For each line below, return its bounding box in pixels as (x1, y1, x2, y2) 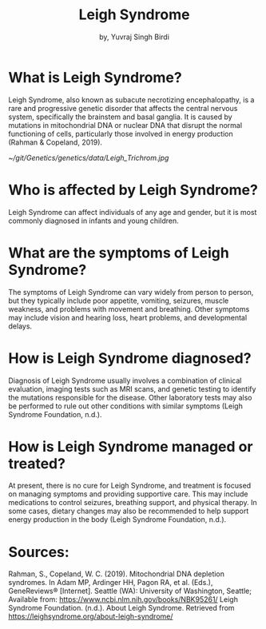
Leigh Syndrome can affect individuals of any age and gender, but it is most (8, 207, 257, 217)
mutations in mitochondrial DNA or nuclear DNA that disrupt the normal (8, 120, 242, 129)
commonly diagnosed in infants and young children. (8, 216, 179, 225)
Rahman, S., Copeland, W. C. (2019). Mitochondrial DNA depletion (8, 569, 225, 579)
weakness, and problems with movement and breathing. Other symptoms (8, 304, 250, 313)
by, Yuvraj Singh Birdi (98, 32, 170, 42)
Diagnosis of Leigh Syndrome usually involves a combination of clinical (8, 376, 242, 385)
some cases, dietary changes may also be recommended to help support (8, 506, 249, 516)
